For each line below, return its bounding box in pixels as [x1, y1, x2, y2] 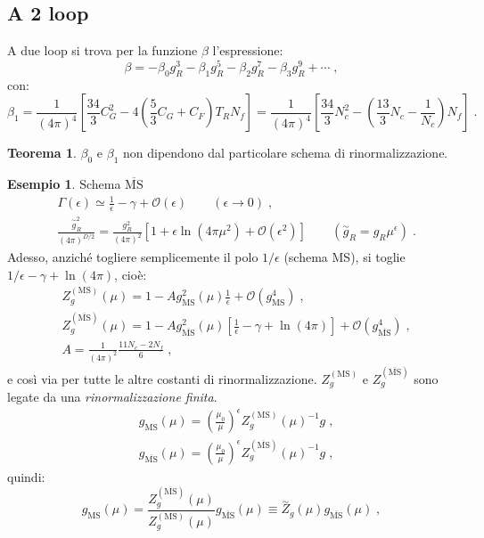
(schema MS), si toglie [283, 248, 406, 266]
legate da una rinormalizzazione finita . [7, 387, 217, 405]
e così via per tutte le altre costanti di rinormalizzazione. [7, 369, 317, 387]
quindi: [7, 467, 45, 485]
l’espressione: [212, 41, 283, 60]
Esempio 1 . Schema [7, 175, 121, 193]
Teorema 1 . [7, 143, 77, 162]
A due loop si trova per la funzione [7, 41, 198, 60]
